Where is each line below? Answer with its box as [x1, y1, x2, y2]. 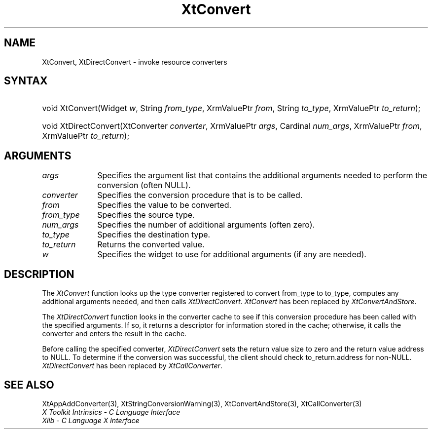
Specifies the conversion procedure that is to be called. [97, 190, 303, 200]
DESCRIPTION [4, 268, 74, 280]
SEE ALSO [4, 378, 54, 391]
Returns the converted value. [97, 239, 205, 250]
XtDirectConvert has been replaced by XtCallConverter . [42, 361, 222, 370]
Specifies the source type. [97, 210, 195, 220]
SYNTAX [4, 75, 48, 87]
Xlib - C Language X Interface [42, 416, 140, 425]
